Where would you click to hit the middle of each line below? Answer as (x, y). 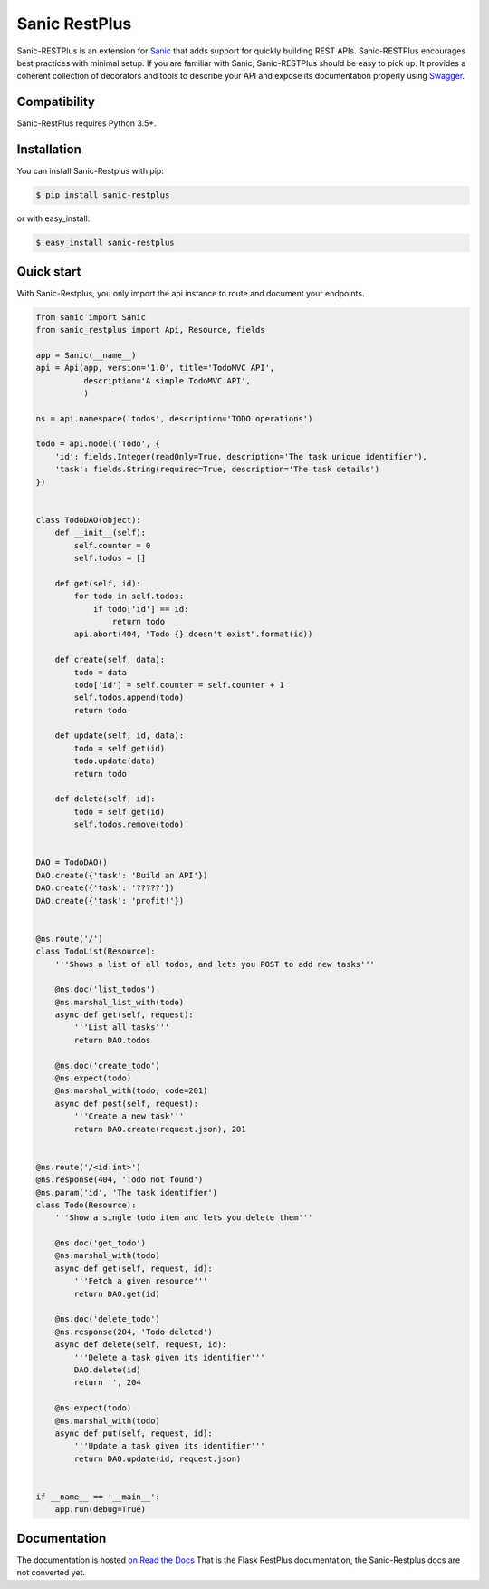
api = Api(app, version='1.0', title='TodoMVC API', (155, 368)
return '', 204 (108, 1383)
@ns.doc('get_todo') (101, 1243)
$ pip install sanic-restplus (103, 195)
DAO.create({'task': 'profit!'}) (110, 901)
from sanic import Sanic (91, 317)
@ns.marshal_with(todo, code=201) (131, 1091)
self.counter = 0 (112, 545)
